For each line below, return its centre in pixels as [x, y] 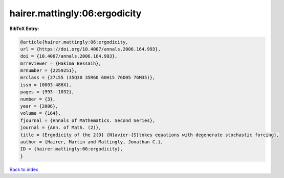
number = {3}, [38, 99]
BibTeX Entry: [24, 29]
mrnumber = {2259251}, [49, 71]
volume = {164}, [41, 113]
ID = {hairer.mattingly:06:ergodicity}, [71, 149]
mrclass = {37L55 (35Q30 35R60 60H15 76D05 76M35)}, [88, 78]
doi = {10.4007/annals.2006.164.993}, [69, 56]
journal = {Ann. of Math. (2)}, [61, 128]
